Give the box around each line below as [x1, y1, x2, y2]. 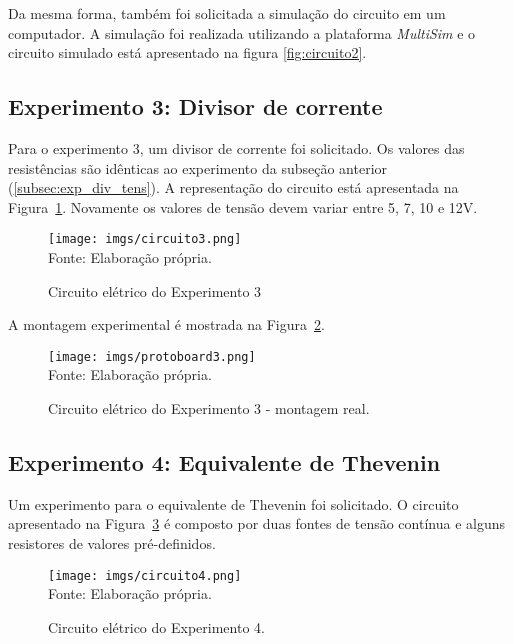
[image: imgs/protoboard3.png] [48, 349, 256, 364]
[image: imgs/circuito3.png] [48, 232, 242, 247]
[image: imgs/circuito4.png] [48, 568, 242, 583]
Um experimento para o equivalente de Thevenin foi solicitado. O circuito [8, 493, 459, 514]
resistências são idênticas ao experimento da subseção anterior [8, 157, 388, 178]
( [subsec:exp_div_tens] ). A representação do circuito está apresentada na [8, 177, 459, 198]
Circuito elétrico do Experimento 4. [48, 616, 265, 637]
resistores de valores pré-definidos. [8, 533, 216, 554]
